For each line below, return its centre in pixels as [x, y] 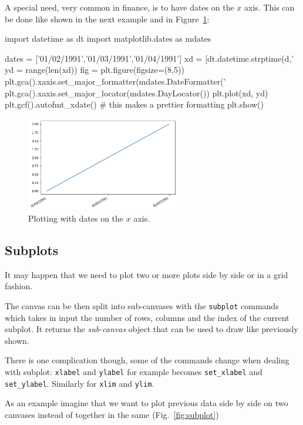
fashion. [19, 286]
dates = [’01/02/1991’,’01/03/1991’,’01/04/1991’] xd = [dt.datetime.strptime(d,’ [149, 58]
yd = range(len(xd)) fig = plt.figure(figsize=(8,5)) [95, 70]
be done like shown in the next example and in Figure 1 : [107, 19]
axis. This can [270, 7]
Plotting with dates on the [76, 218]
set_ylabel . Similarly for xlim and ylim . [80, 383]
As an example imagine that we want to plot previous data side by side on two [147, 403]
